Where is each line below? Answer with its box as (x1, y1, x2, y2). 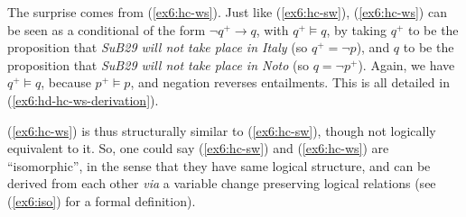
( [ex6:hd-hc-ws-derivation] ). (7, 90, 159, 109)
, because (41, 73, 91, 92)
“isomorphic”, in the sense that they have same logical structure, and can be (7, 156, 431, 175)
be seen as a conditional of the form (7, 20, 206, 39)
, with (256, 20, 289, 39)
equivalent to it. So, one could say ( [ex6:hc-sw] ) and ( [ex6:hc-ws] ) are (7, 139, 389, 158)
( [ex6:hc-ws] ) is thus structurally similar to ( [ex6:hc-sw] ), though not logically (7, 121, 436, 140)
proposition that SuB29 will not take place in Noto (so (7, 55, 310, 74)
